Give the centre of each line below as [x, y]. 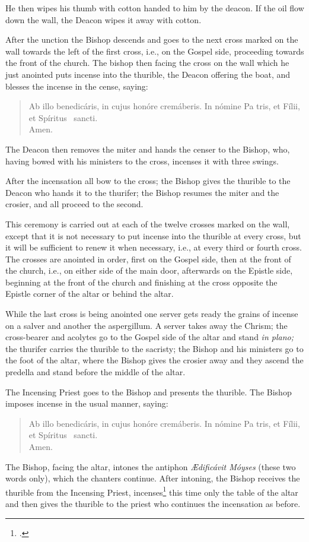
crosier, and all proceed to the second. [74, 204]
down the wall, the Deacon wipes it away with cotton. [103, 19]
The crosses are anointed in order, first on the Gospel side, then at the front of [148, 259]
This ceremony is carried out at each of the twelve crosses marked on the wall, [148, 224]
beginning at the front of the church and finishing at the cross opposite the [141, 282]
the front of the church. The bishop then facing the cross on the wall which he [147, 63]
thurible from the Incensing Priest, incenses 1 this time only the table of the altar [152, 491]
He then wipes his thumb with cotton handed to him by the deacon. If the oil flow [155, 8]
